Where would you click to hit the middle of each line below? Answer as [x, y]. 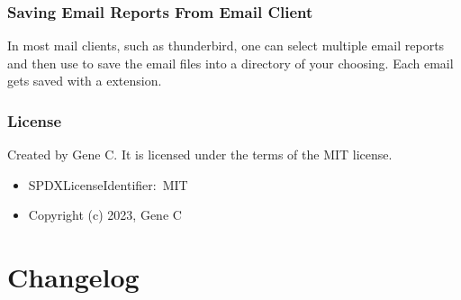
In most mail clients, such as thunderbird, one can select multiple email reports [226, 45]
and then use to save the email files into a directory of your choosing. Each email [230, 63]
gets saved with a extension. [85, 81]
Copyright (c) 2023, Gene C [105, 215]
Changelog [73, 277]
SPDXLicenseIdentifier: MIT [108, 184]
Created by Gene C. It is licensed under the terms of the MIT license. [200, 155]
